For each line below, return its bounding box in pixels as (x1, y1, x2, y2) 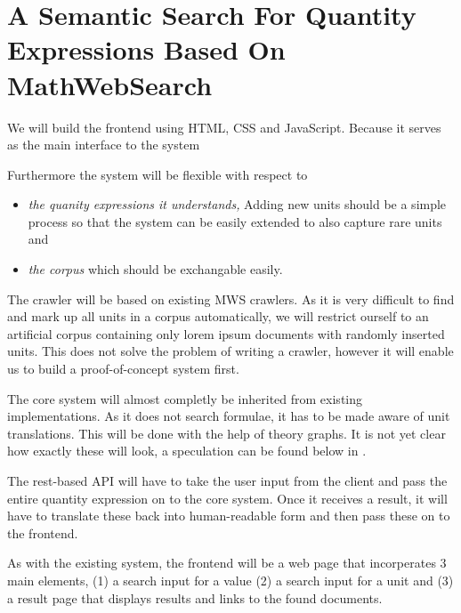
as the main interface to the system (7, 135, 200, 154)
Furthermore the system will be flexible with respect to (7, 165, 308, 183)
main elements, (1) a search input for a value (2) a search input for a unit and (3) (7, 570, 454, 589)
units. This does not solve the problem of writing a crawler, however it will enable (7, 342, 454, 360)
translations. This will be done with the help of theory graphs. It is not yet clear (7, 423, 446, 442)
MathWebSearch (7, 66, 213, 102)
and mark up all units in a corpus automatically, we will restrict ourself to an (7, 307, 429, 326)
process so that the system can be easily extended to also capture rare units (28, 212, 442, 230)
